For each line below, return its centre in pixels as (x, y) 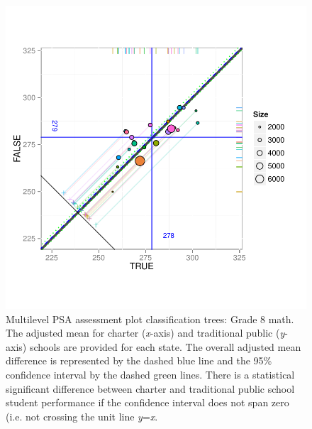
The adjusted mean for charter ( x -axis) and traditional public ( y (145, 333)
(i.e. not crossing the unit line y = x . (82, 416)
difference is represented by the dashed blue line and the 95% (139, 360)
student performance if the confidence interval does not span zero (147, 402)
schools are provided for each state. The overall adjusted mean (165, 346)
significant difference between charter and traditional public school (150, 388)
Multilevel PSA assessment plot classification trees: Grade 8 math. (150, 319)
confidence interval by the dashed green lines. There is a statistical (150, 375)
